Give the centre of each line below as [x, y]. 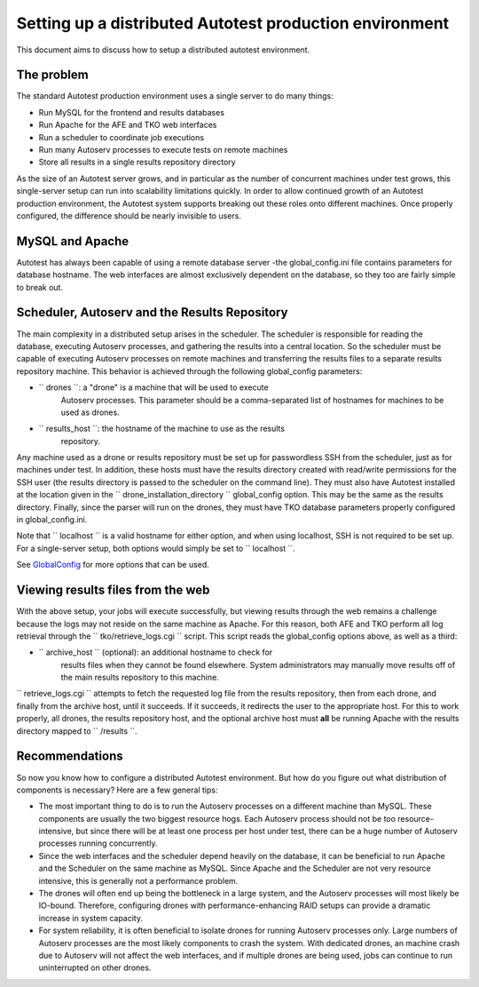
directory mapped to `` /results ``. [77, 731]
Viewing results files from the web [113, 590]
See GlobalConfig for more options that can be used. [113, 565]
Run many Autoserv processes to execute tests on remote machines [163, 150]
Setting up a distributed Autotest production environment [233, 23]
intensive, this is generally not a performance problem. [138, 880]
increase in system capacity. [91, 918]
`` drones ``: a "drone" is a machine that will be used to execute [154, 387]
